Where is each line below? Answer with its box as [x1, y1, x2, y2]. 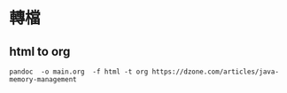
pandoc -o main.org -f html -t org [9, 67, 149, 76]
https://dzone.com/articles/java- [151, 67, 279, 76]
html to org [9, 43, 71, 58]
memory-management [9, 75, 77, 84]
